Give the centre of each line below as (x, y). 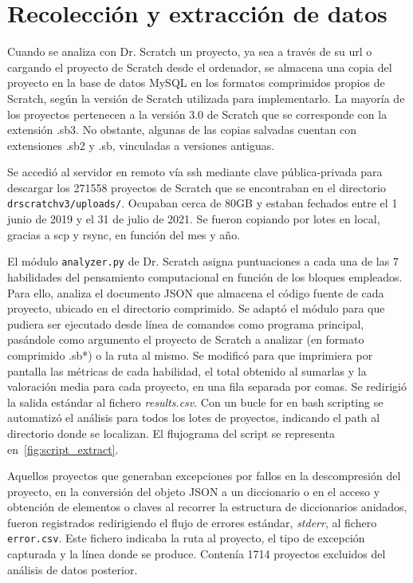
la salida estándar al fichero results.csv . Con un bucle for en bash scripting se (195, 402)
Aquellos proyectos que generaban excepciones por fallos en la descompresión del (204, 476)
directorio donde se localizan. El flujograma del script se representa (171, 433)
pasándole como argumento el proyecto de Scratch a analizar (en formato (186, 339)
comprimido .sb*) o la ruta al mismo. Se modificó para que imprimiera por (190, 355)
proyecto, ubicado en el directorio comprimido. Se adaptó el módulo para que (196, 308)
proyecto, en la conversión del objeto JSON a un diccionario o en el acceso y (194, 491)
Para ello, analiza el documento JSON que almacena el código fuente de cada (196, 292)
